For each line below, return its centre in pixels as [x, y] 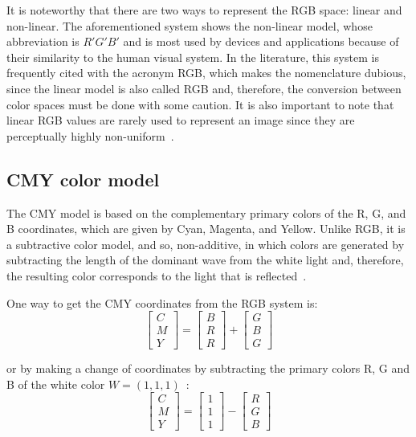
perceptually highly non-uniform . [90, 135]
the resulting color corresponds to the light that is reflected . [157, 275]
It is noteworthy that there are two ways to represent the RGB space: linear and [204, 10]
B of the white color [56, 384]
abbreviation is [43, 41]
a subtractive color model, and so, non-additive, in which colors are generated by [206, 244]
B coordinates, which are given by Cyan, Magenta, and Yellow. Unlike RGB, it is [206, 229]
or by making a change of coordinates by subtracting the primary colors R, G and [208, 368]
